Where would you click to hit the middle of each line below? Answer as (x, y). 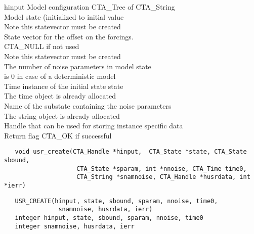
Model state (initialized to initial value (64, 16)
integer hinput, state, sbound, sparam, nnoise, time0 (109, 218)
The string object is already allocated (62, 115)
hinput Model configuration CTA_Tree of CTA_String (90, 7)
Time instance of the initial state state (64, 86)
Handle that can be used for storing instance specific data (94, 126)
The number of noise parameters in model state (78, 66)
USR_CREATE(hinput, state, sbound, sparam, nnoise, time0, (116, 201)
